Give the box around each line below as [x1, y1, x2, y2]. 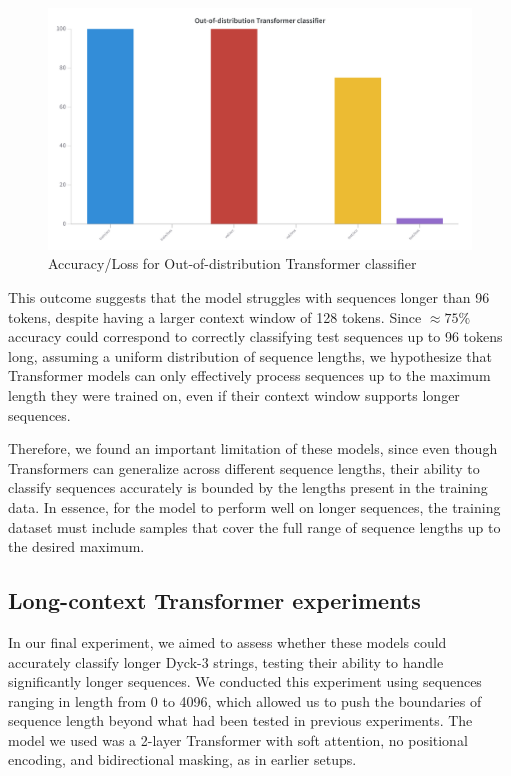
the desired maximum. [8, 536, 145, 557]
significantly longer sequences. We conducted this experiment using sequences [8, 671, 482, 692]
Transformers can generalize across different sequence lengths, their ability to [8, 457, 480, 478]
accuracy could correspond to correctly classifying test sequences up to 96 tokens [8, 326, 503, 347]
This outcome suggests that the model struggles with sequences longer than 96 [8, 287, 490, 307]
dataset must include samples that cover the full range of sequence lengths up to [8, 516, 501, 537]
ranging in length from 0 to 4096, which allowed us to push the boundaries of [8, 690, 482, 711]
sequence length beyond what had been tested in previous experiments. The [8, 710, 473, 731]
